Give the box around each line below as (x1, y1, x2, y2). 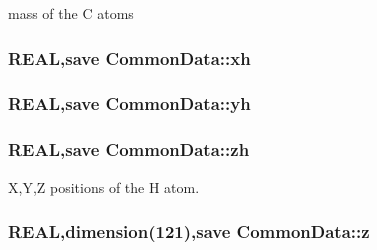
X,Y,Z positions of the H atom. (8, 176, 200, 197)
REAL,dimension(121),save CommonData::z (8, 219, 370, 244)
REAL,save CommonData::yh (8, 91, 251, 116)
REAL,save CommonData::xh (8, 45, 251, 70)
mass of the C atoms (8, 3, 134, 23)
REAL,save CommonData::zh (8, 137, 250, 162)
